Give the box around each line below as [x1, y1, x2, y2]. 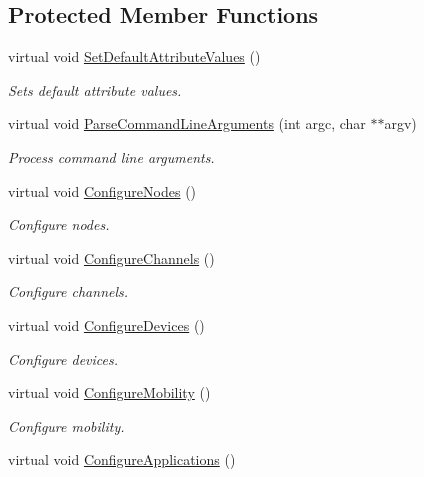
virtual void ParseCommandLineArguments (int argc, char [8, 113, 366, 134]
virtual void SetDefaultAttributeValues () [8, 46, 261, 67]
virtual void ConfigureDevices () [8, 314, 205, 335]
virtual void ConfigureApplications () [8, 449, 236, 470]
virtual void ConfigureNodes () [8, 180, 197, 201]
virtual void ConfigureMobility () [8, 382, 211, 403]
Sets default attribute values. [8, 79, 182, 100]
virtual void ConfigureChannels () [8, 247, 215, 268]
